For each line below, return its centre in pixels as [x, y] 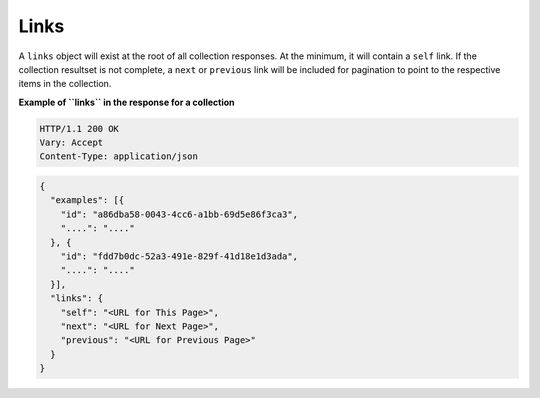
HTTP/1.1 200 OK [79, 128]
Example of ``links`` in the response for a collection [126, 102]
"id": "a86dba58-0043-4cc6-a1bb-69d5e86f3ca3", [179, 214]
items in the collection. [65, 84]
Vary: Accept [71, 143]
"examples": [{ [87, 200]
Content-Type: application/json [119, 156]
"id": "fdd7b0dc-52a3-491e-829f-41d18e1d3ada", [179, 256]
